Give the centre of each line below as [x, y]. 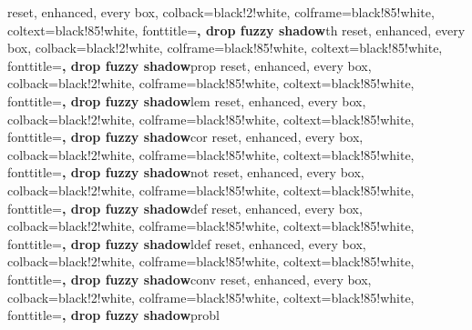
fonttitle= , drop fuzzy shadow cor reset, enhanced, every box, [185, 137]
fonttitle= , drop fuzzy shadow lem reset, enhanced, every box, [187, 100]
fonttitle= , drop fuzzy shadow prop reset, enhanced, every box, [190, 65]
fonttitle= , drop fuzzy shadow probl [113, 315]
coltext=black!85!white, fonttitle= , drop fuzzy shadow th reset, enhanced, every [236, 30]
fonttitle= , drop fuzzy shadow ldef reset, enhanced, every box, [187, 243]
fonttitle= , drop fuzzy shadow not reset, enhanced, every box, [186, 172]
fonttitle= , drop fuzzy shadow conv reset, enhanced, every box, [190, 279]
